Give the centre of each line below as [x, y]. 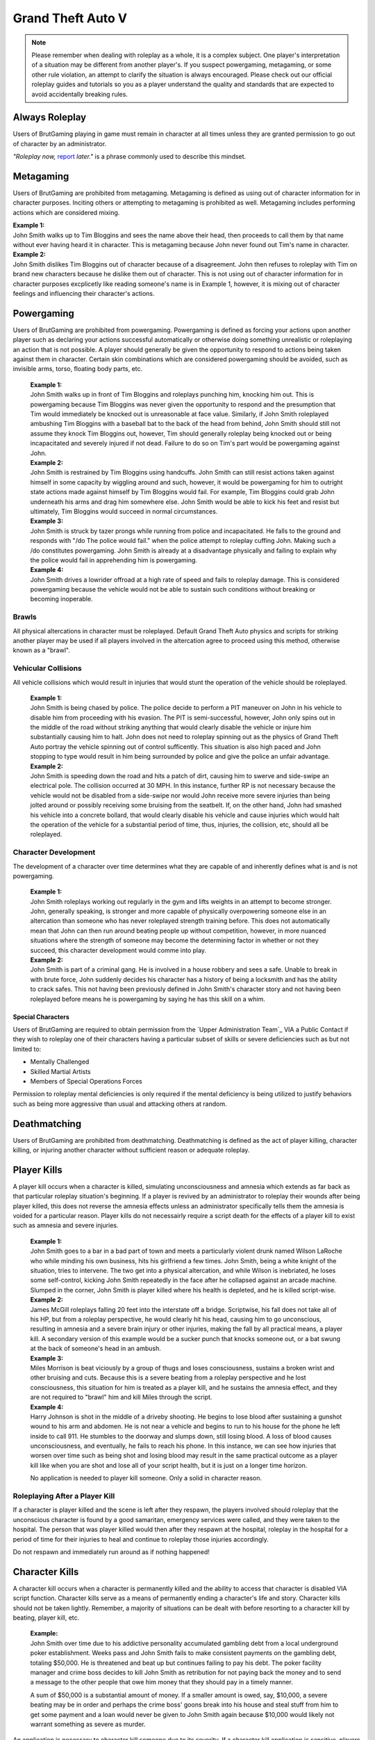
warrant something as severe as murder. [88, 1724]
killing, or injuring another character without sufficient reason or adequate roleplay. [131, 1150]
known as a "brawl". [42, 650]
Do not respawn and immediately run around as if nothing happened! [111, 1551]
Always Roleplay [50, 117]
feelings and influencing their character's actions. [84, 293]
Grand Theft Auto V [70, 18]
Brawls [25, 617]
